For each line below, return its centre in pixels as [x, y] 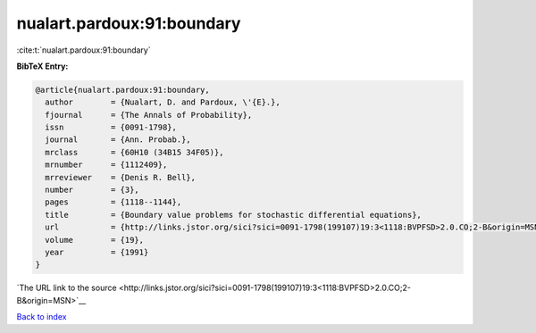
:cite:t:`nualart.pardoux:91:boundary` [84, 50]
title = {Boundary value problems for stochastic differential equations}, [233, 215]
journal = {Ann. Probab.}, [118, 140]
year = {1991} [97, 252]
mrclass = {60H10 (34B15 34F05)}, [134, 152]
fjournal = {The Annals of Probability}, [149, 115]
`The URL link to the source [67, 288]
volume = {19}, [95, 240]
